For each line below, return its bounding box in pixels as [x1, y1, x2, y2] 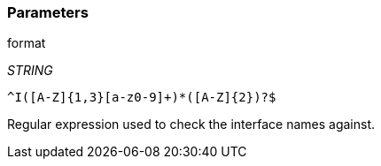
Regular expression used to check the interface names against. [7, 117, 375, 132]
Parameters [7, 4, 89, 21]
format [7, 35, 46, 51]
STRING [7, 63, 53, 79]
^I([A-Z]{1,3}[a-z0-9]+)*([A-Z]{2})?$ [7, 90, 276, 105]
